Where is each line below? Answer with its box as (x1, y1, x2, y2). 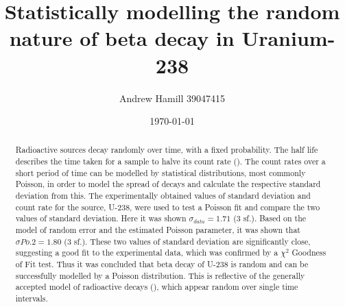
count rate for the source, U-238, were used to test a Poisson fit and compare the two (15, 201, 320, 212)
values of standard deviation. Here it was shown (15, 212, 187, 224)
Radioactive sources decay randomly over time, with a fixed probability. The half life (15, 144, 318, 156)
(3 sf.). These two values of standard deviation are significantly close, (64, 235, 311, 247)
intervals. (15, 293, 48, 304)
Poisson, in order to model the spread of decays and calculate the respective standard (15, 178, 321, 190)
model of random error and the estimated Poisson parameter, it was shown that (15, 224, 300, 236)
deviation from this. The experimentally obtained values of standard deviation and (15, 190, 311, 201)
